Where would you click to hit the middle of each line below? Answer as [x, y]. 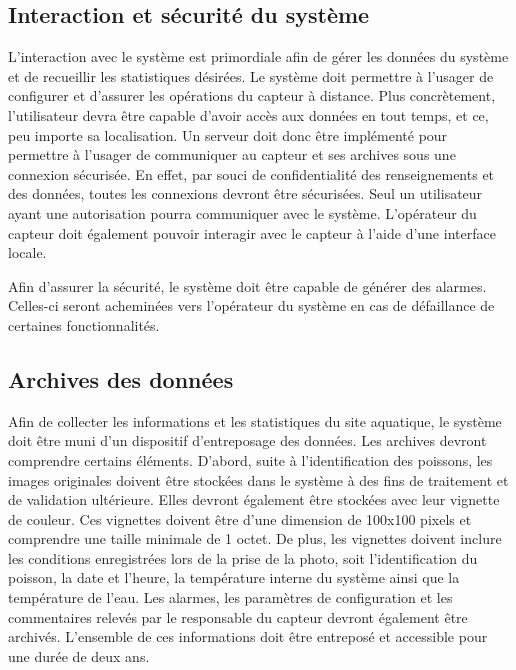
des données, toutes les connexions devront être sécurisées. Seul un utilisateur [245, 193]
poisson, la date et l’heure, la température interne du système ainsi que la [234, 577]
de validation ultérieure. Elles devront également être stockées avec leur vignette [254, 499]
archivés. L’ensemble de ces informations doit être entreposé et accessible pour [248, 636]
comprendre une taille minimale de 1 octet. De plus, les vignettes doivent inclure [255, 538]
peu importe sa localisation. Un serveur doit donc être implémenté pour [228, 134]
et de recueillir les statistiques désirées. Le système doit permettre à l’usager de [251, 75]
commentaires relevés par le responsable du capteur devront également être [238, 616]
